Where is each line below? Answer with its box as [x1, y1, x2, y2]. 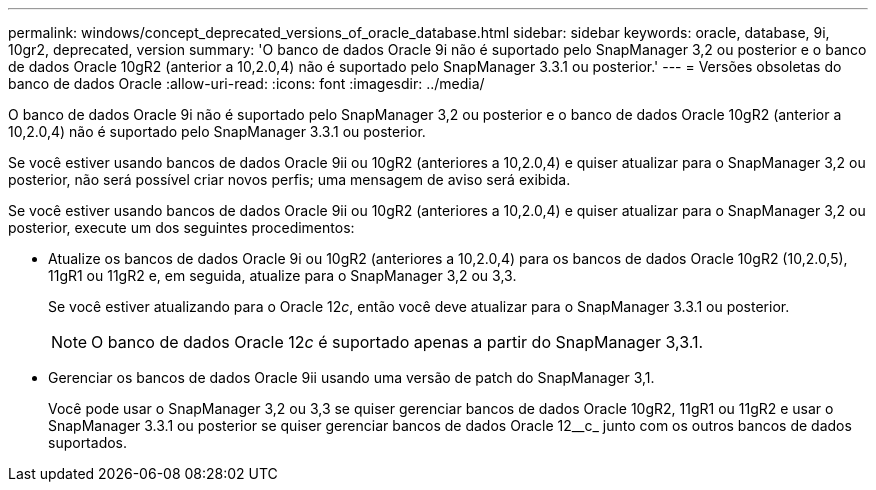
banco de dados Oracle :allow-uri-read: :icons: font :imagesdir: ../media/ [8, 75, 485, 92]
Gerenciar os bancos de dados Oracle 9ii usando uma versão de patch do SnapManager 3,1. [48, 369, 655, 386]
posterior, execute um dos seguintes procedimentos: [8, 219, 355, 236]
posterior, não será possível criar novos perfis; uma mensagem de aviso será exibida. [8, 171, 571, 188]
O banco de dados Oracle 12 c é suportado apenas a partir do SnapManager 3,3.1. [91, 332, 704, 352]
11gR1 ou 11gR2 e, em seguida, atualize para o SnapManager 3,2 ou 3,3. [48, 267, 517, 284]
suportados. [48, 434, 128, 451]
